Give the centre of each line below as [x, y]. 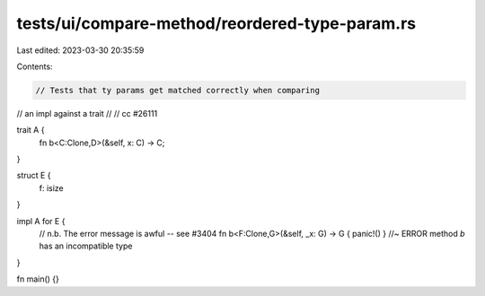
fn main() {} [38, 279]
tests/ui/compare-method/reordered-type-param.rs [216, 23]
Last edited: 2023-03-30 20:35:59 [80, 50]
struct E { [34, 176]
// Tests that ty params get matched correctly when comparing [178, 90]
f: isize [52, 187]
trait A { [31, 130]
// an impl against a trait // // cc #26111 [87, 113]
